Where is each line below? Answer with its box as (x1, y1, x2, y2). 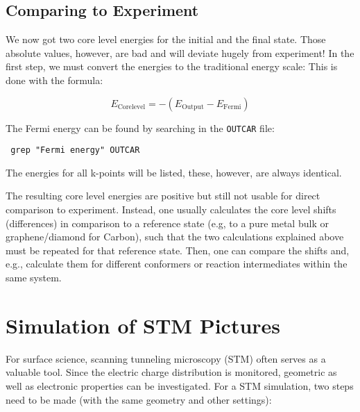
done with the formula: (6, 72, 103, 87)
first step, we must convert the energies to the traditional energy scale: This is (6, 59, 338, 74)
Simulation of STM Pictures (6, 311, 281, 339)
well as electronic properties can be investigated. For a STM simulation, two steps (6, 378, 354, 393)
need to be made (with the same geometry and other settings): (6, 392, 272, 406)
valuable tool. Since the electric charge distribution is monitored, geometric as (6, 365, 337, 379)
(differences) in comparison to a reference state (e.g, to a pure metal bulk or (6, 215, 329, 230)
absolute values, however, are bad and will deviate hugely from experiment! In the (6, 45, 354, 60)
